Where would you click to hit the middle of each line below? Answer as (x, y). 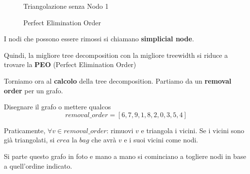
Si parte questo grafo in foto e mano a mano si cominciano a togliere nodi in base (125, 156)
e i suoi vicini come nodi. (161, 140)
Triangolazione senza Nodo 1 (66, 6)
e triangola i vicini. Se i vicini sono (193, 130)
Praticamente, (25, 130)
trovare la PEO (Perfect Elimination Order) (70, 64)
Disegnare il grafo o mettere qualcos (58, 107)
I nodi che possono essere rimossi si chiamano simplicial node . (99, 39)
